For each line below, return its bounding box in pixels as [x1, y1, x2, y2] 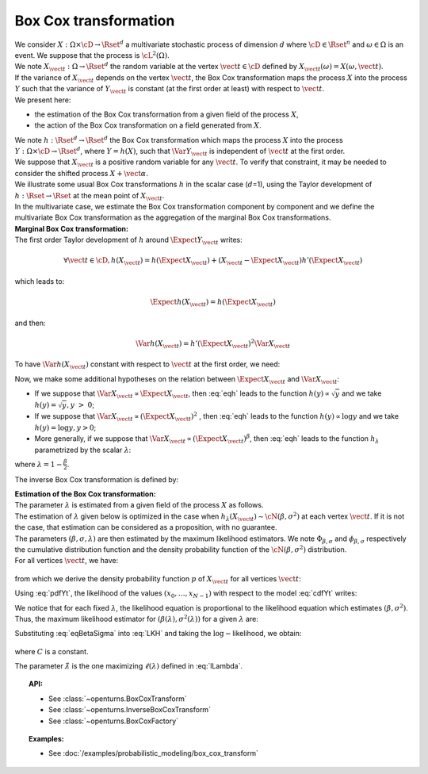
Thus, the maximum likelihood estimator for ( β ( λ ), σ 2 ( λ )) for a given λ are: [14, 613, 259, 623]
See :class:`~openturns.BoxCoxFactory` [48, 716, 178, 726]
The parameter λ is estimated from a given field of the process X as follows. [14, 500, 264, 510]
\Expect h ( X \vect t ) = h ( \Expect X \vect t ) [150, 297, 277, 308]
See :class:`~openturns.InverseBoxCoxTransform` [48, 705, 212, 715]
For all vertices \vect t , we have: [14, 556, 119, 565]
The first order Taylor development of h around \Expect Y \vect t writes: [14, 235, 243, 246]
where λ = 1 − [14, 459, 63, 469]
